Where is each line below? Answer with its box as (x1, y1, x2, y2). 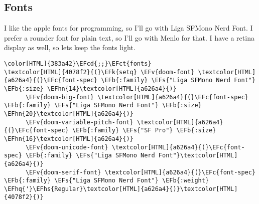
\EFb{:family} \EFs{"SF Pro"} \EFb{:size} (72, 127, 216, 134)
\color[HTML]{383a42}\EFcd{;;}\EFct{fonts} (4, 60, 152, 67)
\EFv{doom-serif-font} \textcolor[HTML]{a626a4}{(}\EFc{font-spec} (25, 168, 256, 176)
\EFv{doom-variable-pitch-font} (25, 118, 134, 126)
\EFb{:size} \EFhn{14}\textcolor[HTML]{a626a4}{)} (4, 85, 177, 92)
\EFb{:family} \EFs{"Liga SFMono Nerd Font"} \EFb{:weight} (4, 177, 209, 184)
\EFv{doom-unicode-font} (25, 143, 108, 151)
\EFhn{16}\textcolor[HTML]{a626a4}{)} (4, 135, 134, 142)
